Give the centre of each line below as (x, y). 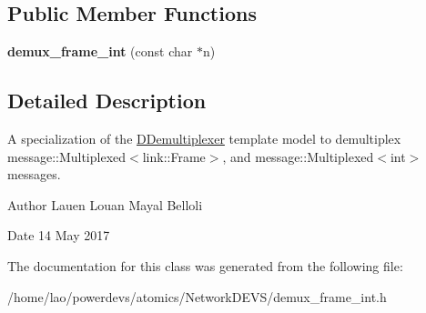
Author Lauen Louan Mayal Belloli (105, 204)
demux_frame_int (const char (100, 51)
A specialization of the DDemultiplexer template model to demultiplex (204, 138)
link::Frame (174, 156)
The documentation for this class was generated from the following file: (205, 265)
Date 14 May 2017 (59, 235)
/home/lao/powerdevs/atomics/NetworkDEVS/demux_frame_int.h (197, 296)
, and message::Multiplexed (298, 156)
